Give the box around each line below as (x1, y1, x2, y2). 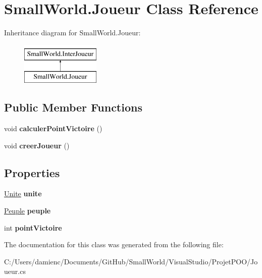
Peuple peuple (4, 205, 51, 216)
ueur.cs (4, 266, 26, 276)
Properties (4, 164, 60, 180)
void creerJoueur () (4, 140, 70, 150)
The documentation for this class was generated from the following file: (4, 239, 224, 250)
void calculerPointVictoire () (4, 123, 102, 134)
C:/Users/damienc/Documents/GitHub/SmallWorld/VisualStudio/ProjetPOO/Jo (4, 256, 258, 266)
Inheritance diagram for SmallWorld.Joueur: (4, 27, 141, 38)
